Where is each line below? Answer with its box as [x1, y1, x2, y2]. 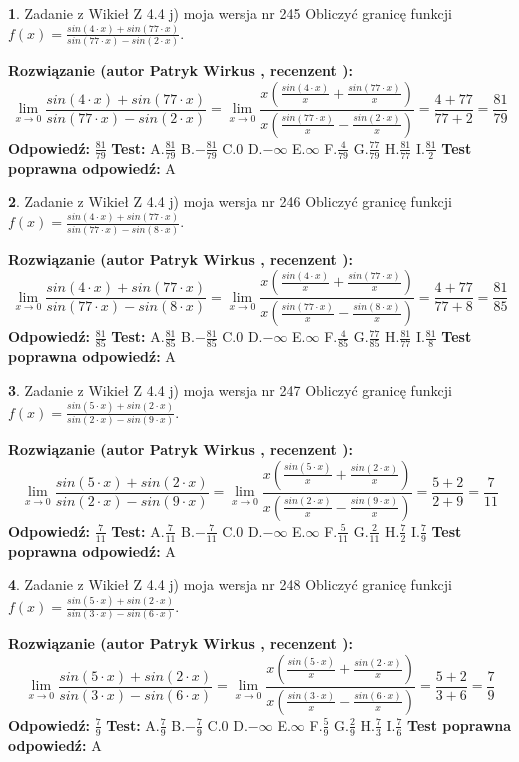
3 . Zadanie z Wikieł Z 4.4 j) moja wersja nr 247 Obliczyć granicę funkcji [8, 379, 452, 400]
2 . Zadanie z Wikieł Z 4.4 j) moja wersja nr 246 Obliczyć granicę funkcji [8, 191, 452, 212]
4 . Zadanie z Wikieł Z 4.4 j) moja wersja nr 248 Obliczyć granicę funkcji [8, 574, 452, 595]
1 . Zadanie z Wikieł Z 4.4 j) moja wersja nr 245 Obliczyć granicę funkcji [8, 3, 452, 23]
